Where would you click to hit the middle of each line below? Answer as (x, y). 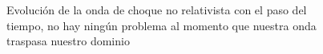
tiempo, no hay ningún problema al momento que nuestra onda (161, 25)
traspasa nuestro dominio (68, 41)
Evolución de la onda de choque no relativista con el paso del (157, 10)
